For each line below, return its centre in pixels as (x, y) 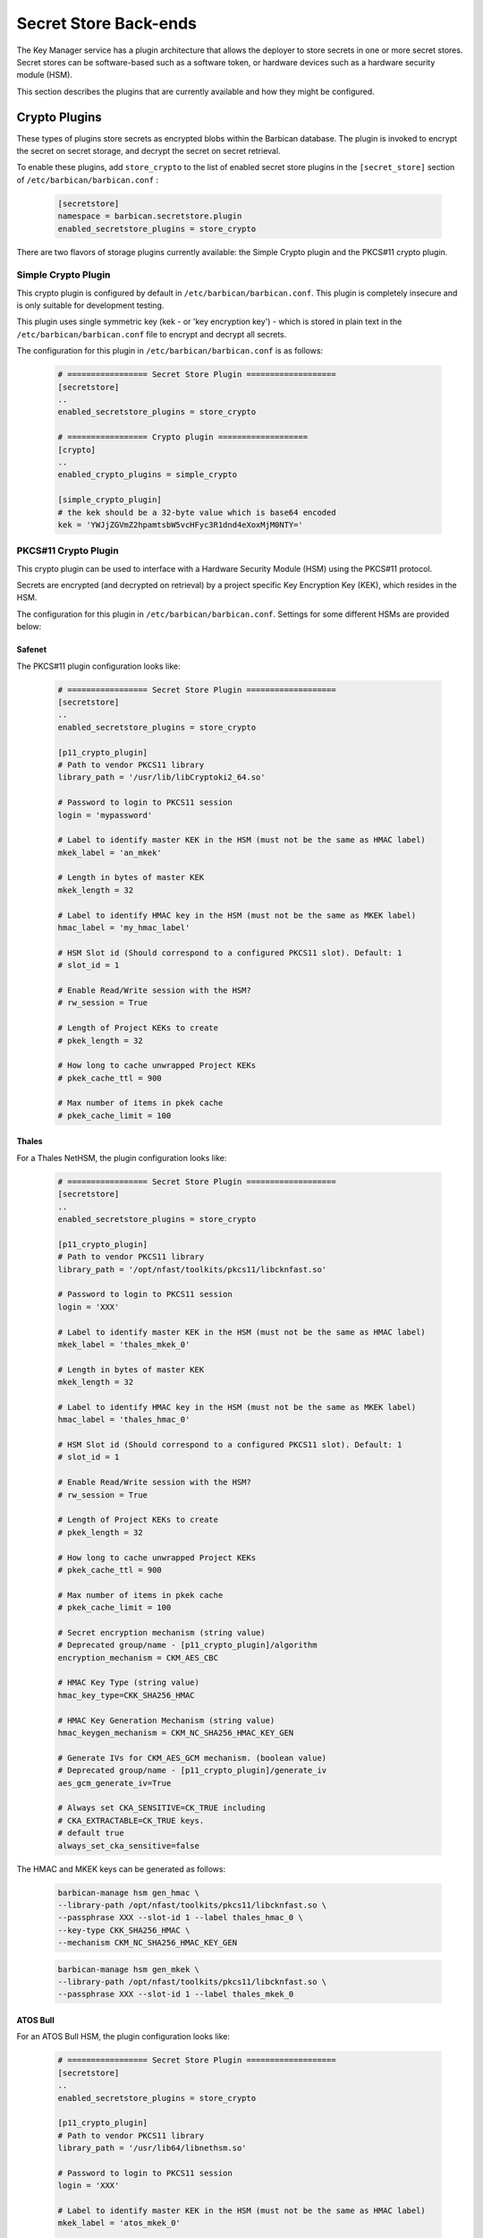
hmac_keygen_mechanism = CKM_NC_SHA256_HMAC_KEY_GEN (176, 1733)
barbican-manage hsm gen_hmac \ (129, 1892)
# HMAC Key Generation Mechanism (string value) (166, 1720)
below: (29, 627)
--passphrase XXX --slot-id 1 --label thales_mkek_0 (176, 1995)
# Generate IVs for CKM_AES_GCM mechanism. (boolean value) (192, 1758)
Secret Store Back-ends (106, 23)
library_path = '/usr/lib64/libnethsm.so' (152, 2148)
